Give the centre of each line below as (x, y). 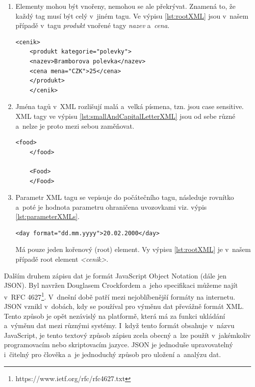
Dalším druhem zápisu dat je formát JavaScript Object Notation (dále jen (115, 275)
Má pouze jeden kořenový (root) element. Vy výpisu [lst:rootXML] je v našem (133, 249)
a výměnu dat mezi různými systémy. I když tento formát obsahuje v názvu (119, 325)
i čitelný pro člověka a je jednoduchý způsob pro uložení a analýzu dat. (113, 354)
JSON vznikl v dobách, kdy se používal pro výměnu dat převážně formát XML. (124, 306)
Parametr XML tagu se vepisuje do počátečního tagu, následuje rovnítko (125, 197)
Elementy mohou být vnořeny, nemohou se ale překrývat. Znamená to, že (126, 6)
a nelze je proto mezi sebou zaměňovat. (75, 125)
